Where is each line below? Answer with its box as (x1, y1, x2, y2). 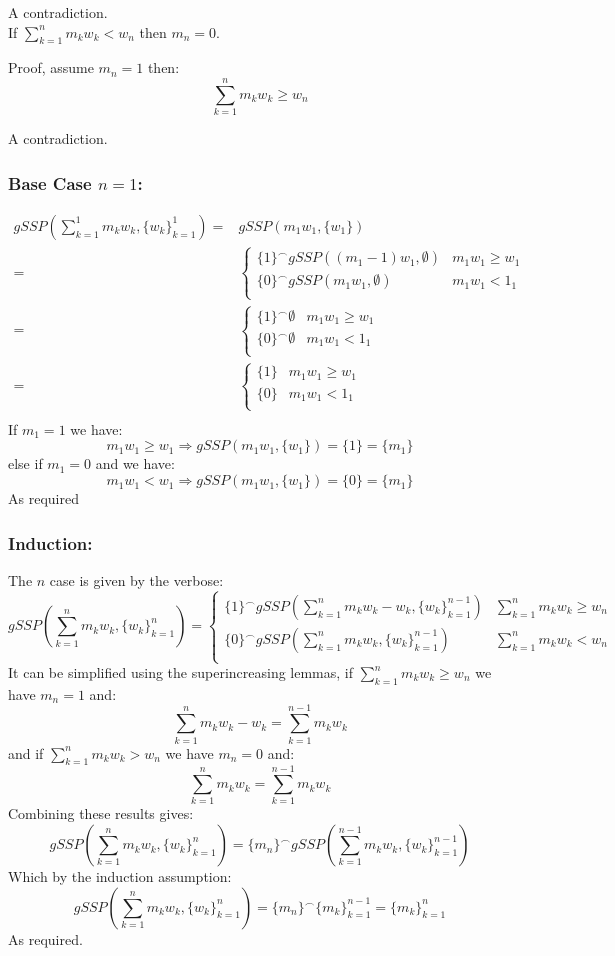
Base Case (8, 170, 92, 195)
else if (8, 453, 43, 474)
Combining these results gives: (8, 803, 194, 824)
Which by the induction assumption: (8, 866, 232, 887)
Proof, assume (8, 57, 94, 78)
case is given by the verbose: (49, 569, 224, 590)
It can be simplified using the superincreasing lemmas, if (8, 662, 354, 683)
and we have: (95, 453, 175, 474)
